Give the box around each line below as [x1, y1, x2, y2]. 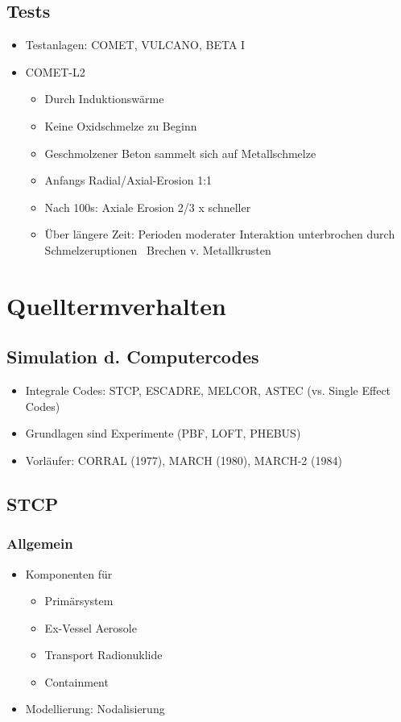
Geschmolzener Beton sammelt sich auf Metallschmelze [44, 144, 316, 161]
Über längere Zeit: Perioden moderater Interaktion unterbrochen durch [44, 226, 395, 243]
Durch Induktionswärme [44, 90, 164, 107]
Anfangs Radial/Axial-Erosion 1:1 [44, 172, 213, 189]
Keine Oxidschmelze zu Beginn [44, 117, 197, 134]
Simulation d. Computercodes [6, 344, 259, 369]
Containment [44, 673, 109, 690]
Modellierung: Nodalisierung [25, 700, 165, 717]
